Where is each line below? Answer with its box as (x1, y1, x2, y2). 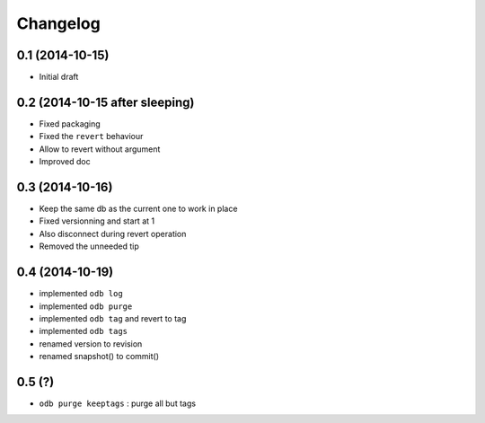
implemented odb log (39, 288, 123, 299)
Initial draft (39, 72, 79, 83)
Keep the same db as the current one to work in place (39, 203, 238, 215)
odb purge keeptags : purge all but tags (39, 398, 197, 409)
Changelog (16, 13, 101, 33)
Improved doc (39, 156, 91, 167)
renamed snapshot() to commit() (39, 351, 160, 362)
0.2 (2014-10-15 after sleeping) (16, 94, 195, 110)
